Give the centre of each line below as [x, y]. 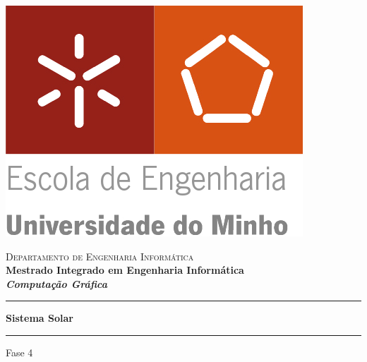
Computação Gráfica [57, 283]
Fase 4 [19, 352]
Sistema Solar [40, 318]
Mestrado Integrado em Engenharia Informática [125, 270]
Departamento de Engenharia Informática [100, 256]
